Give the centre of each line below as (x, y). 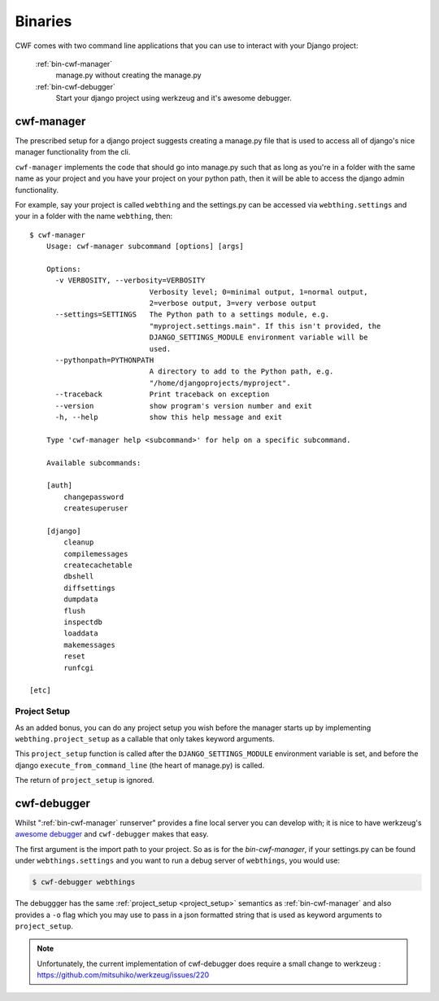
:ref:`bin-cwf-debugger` (75, 86)
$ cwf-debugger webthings (84, 882)
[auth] (59, 485)
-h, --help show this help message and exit (169, 417)
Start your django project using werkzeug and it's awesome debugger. (174, 98)
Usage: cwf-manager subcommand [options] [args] (145, 247)
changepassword (94, 497)
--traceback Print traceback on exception (162, 394)
